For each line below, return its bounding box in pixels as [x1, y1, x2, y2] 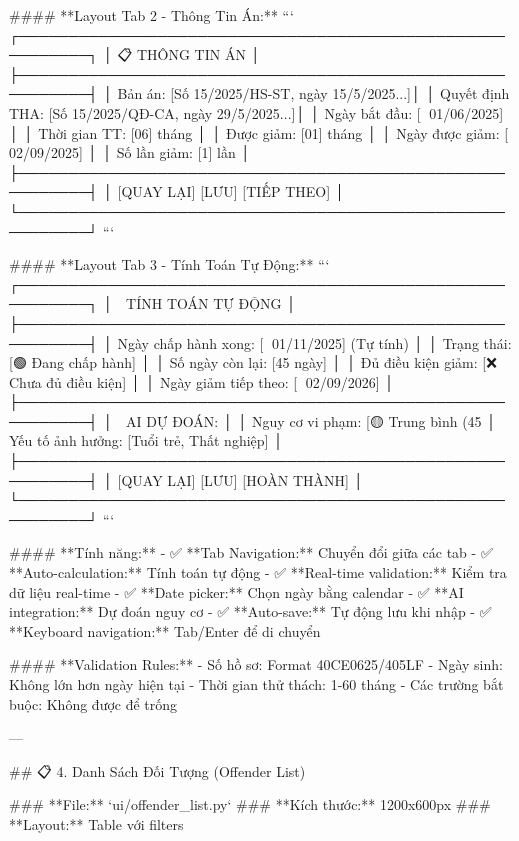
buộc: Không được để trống [9, 693, 178, 714]
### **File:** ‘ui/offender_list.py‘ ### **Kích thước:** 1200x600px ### [9, 794, 491, 815]
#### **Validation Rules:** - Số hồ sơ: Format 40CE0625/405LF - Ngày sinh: [9, 654, 503, 675]
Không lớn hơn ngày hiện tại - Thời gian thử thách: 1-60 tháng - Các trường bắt [9, 674, 504, 694]
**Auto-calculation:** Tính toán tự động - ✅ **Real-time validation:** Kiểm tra [9, 562, 507, 583]
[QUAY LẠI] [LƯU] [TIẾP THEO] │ [117, 181, 345, 202]
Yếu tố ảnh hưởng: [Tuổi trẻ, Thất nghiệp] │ [9, 430, 284, 451]
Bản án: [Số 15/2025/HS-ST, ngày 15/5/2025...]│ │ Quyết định [117, 83, 510, 104]
